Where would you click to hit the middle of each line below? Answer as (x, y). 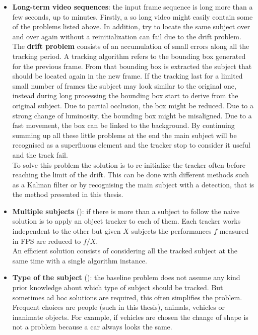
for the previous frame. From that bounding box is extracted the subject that (132, 66)
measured (234, 231)
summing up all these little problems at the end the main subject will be (124, 135)
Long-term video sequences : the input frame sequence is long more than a (133, 7)
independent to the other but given (67, 231)
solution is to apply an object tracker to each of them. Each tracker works (126, 221)
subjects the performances (171, 231)
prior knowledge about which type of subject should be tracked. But (118, 287)
